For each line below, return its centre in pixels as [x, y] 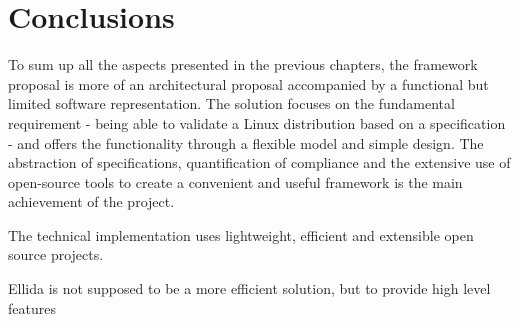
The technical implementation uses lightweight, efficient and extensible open [241, 234]
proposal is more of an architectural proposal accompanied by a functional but [248, 83]
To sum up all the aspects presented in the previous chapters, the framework [243, 64]
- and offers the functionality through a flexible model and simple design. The [246, 142]
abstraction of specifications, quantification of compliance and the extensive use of [259, 162]
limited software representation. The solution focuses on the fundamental [231, 103]
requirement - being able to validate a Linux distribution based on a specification [257, 122]
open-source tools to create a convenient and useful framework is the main [235, 181]
